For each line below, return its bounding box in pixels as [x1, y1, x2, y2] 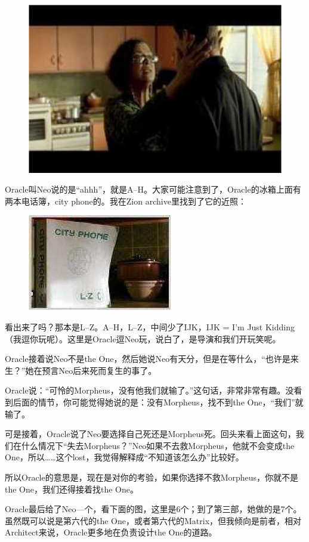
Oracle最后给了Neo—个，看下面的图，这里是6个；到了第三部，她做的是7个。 [5, 503, 302, 515]
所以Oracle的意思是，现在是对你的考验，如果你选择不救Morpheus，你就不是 [5, 470, 299, 483]
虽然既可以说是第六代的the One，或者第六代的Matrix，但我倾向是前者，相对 [5, 514, 302, 526]
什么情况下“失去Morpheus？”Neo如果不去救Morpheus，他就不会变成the [21, 439, 295, 451]
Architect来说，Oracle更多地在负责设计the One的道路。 [5, 526, 217, 538]
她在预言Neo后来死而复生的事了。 [25, 364, 157, 376]
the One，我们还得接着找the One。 [5, 482, 138, 495]
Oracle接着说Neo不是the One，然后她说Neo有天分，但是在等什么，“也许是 [5, 352, 291, 365]
